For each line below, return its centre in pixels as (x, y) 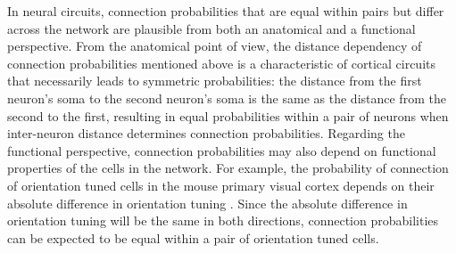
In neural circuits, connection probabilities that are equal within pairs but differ (226, 11)
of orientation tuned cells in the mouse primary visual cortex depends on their (221, 185)
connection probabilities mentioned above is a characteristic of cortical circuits (221, 63)
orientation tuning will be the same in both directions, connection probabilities (223, 220)
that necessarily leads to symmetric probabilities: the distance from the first (215, 81)
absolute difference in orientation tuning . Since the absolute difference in (207, 203)
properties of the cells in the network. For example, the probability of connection (228, 168)
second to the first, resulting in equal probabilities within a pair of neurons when (228, 115)
